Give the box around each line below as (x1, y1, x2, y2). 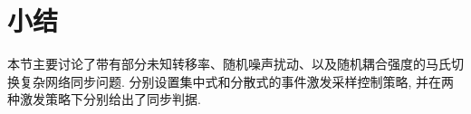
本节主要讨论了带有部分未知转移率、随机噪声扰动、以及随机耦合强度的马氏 (7, 54, 451, 73)
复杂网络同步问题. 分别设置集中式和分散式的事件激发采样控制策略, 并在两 (19, 71, 455, 90)
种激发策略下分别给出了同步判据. (7, 90, 201, 109)
